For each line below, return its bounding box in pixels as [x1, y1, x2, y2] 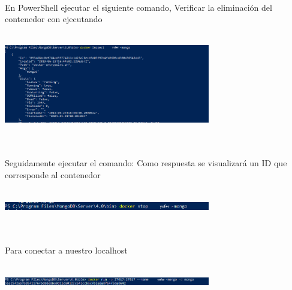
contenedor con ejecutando [5, 13, 103, 25]
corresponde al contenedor [5, 168, 101, 181]
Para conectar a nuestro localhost [5, 243, 128, 256]
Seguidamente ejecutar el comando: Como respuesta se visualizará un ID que [5, 157, 287, 169]
